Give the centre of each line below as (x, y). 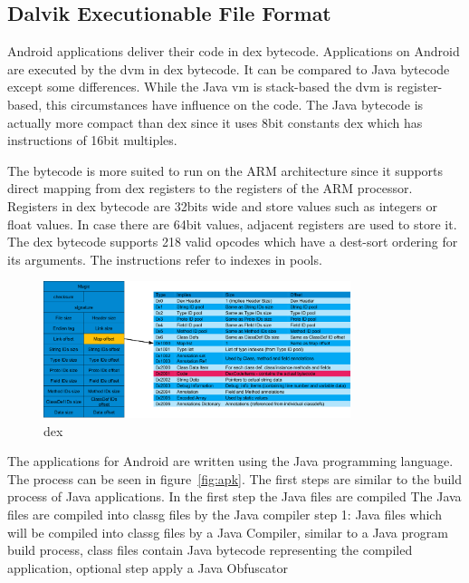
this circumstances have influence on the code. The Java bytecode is (234, 104)
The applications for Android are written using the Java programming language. (230, 461)
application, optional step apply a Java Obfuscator (148, 567)
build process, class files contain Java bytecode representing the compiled (210, 550)
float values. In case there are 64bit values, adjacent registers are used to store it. (232, 223)
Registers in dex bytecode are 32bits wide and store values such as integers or (223, 205)
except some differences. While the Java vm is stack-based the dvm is (200, 87)
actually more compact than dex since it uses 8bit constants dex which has (215, 122)
